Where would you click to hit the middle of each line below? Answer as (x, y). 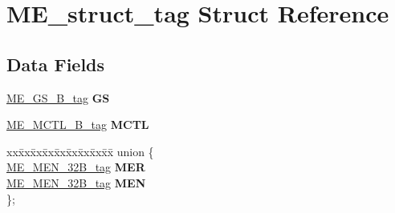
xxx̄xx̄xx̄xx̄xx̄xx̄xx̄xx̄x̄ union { (80, 151)
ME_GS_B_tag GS (58, 97)
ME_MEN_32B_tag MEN (76, 182)
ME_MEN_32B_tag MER (76, 167)
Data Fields (56, 64)
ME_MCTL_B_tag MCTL (78, 125)
